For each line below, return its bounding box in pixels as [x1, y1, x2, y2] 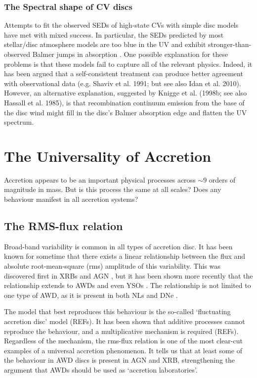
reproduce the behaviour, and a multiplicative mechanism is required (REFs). [4, 326, 239, 336]
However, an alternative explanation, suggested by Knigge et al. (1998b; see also [4, 88, 247, 98]
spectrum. [4, 117, 34, 127]
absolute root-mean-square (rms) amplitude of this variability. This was [4, 261, 220, 271]
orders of [209, 174, 236, 185]
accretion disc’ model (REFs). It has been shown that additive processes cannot [4, 316, 245, 327]
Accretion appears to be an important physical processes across [4, 174, 196, 185]
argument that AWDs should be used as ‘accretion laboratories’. [4, 364, 198, 375]
